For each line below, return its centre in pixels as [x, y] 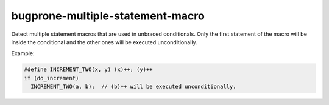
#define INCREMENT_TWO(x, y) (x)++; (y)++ [88, 69]
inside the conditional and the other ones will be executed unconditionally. [104, 42]
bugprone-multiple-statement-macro [108, 16]
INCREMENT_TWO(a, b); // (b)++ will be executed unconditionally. [133, 87]
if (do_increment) [51, 78]
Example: [23, 53]
